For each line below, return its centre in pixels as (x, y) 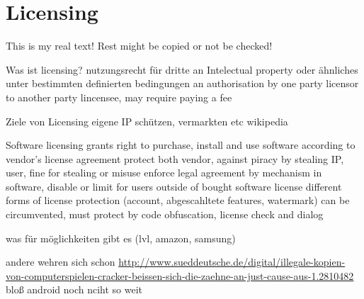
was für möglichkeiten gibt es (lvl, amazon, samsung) (121, 238)
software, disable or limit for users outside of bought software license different (174, 186)
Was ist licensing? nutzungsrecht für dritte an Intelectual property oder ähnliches (182, 69)
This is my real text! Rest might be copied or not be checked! (139, 46)
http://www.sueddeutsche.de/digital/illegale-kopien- (232, 262)
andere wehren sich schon (61, 262)
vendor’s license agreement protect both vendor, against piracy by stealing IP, (175, 158)
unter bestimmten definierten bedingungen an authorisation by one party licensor (182, 83)
